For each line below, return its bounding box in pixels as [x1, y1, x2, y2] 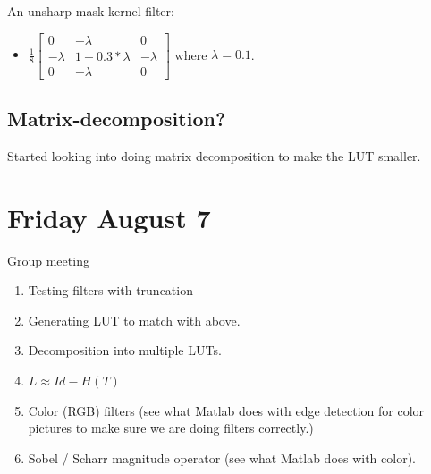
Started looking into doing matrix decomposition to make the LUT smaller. [7, 146, 421, 165]
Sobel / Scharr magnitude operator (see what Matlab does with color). [28, 448, 416, 467]
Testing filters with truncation [28, 281, 193, 300]
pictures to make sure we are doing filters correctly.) [28, 419, 314, 437]
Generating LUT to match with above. [28, 310, 241, 329]
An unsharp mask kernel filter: [7, 2, 174, 20]
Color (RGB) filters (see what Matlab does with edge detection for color [28, 401, 425, 419]
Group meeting [7, 250, 89, 269]
